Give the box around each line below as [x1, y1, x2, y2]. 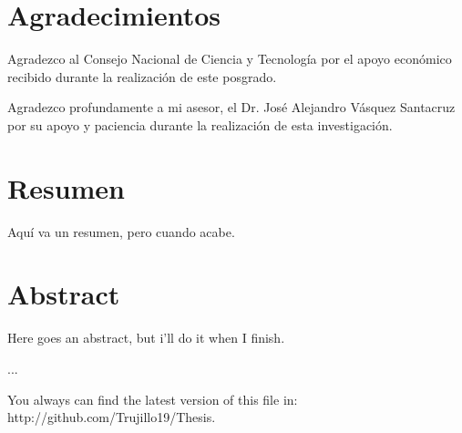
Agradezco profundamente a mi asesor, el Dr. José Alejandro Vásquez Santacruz [7, 98, 456, 117]
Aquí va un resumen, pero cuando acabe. [7, 222, 235, 241]
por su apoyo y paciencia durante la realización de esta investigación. [7, 115, 393, 134]
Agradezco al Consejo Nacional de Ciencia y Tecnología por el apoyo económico [7, 49, 452, 68]
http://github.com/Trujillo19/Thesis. [7, 407, 216, 427]
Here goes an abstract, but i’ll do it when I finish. [7, 328, 285, 347]
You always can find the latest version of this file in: [7, 389, 298, 408]
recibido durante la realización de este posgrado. [7, 67, 277, 86]
